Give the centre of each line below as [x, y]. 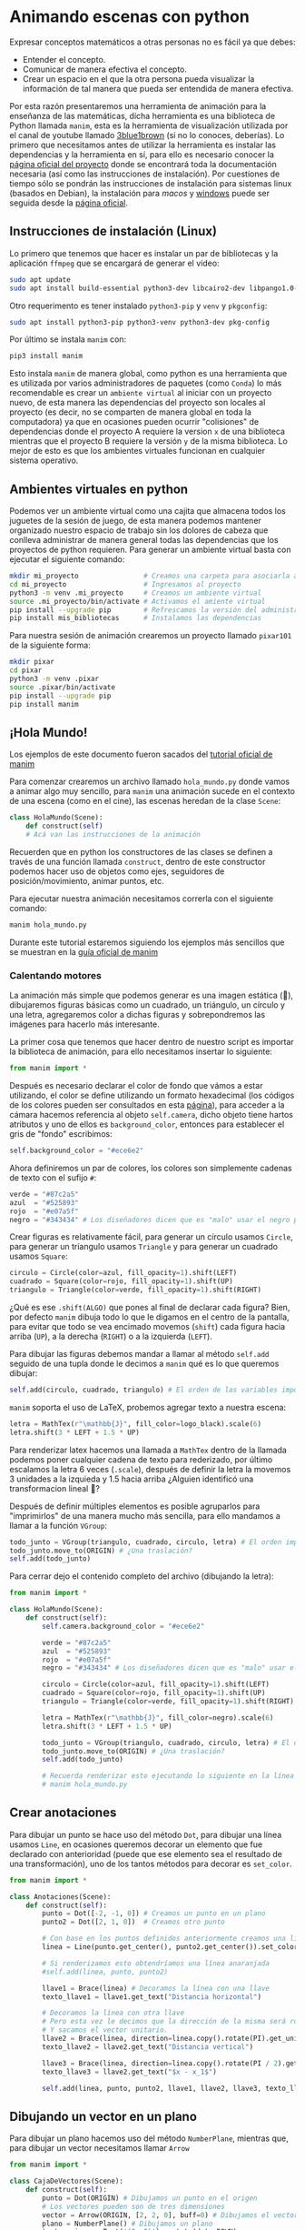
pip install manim [44, 704]
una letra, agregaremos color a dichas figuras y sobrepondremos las [138, 1015]
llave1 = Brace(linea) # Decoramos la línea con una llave [156, 1988]
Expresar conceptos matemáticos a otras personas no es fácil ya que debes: [152, 42]
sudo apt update [40, 279]
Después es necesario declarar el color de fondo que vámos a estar [136, 1086]
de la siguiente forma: [50, 645]
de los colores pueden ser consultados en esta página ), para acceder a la [147, 1105]
